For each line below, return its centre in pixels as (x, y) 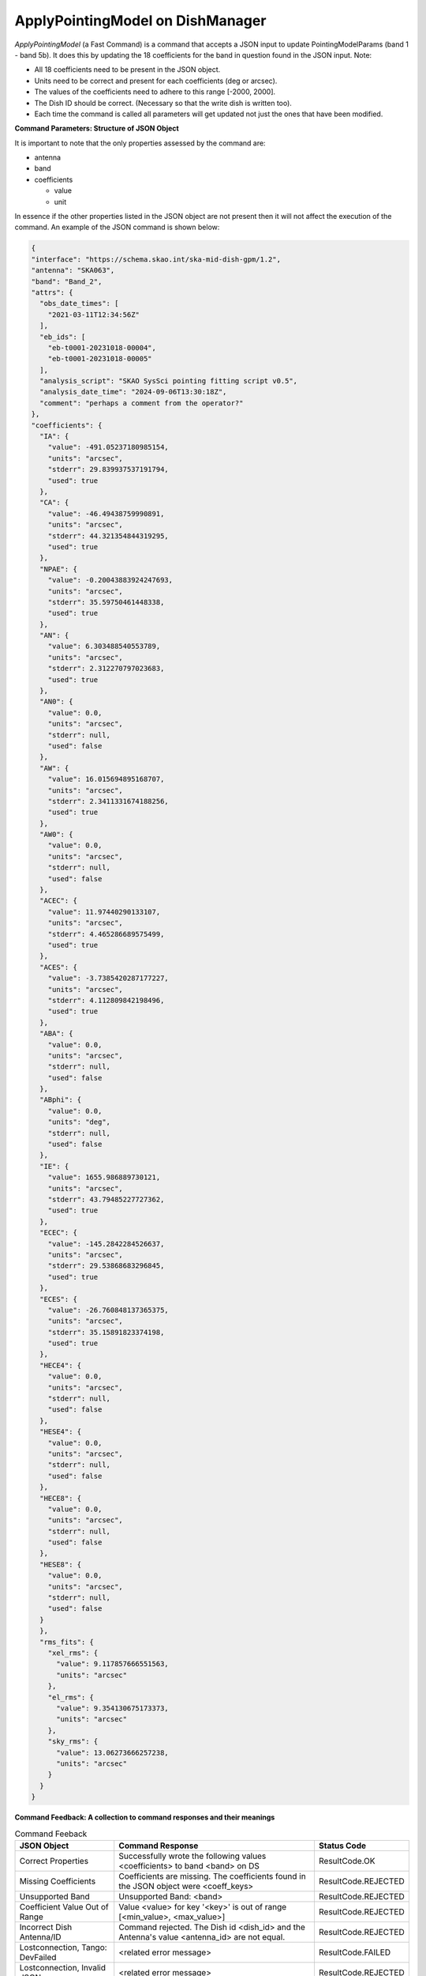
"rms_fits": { (67, 1642)
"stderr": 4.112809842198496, (106, 1000)
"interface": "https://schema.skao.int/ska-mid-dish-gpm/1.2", (156, 259)
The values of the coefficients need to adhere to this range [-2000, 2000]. (155, 92)
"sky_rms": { (73, 1742)
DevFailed (38, 1957)
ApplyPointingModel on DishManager (140, 21)
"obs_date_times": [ (79, 304)
